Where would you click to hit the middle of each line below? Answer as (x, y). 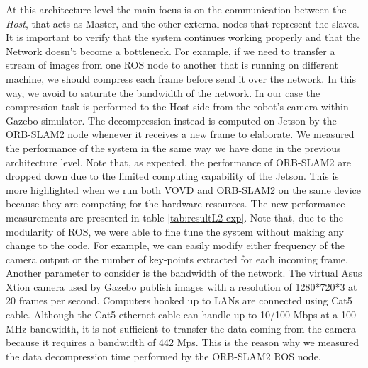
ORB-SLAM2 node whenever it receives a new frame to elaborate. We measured (180, 134)
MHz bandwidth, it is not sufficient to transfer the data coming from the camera (181, 328)
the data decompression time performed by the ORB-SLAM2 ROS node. (163, 356)
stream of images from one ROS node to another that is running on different (172, 65)
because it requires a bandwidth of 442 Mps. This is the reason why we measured (183, 342)
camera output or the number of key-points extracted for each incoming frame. (177, 259)
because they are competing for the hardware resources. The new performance (175, 203)
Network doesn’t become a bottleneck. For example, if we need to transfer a (171, 51)
